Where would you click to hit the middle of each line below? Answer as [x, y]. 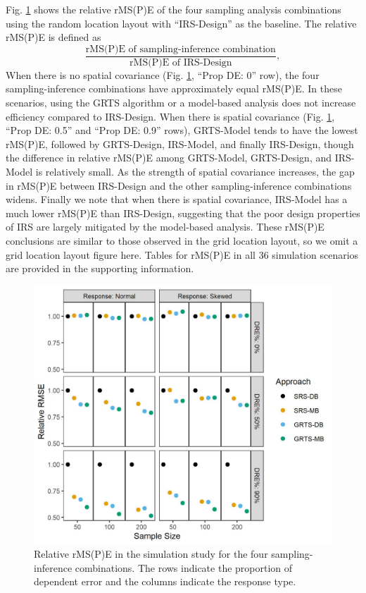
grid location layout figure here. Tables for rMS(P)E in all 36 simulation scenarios [182, 254]
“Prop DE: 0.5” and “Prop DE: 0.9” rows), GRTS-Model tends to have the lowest [182, 130]
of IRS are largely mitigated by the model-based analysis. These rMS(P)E [165, 227]
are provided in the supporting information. [100, 268]
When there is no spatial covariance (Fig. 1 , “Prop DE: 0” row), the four [163, 74]
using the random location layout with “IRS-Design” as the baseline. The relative [181, 23]
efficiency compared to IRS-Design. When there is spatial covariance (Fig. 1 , [170, 116]
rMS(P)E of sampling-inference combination [181, 49]
